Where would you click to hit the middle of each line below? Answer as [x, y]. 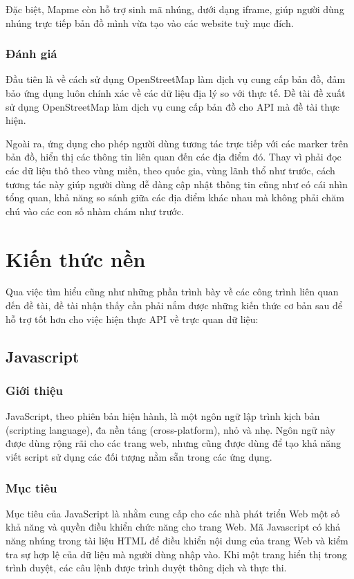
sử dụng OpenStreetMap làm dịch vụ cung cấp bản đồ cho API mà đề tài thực [173, 106]
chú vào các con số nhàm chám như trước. [95, 211]
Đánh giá [31, 54]
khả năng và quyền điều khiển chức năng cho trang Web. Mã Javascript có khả [173, 527]
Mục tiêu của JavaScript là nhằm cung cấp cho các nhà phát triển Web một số [173, 513]
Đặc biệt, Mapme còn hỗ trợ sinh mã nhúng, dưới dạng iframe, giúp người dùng [175, 9]
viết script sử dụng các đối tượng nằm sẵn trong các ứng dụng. [139, 457]
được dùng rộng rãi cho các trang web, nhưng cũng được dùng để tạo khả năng [174, 443]
